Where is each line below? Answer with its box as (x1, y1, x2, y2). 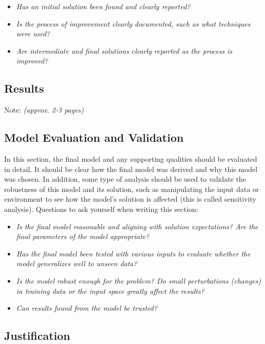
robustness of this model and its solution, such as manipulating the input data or (4, 183, 259, 194)
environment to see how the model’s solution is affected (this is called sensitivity (4, 193, 256, 204)
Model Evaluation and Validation (4, 130, 184, 145)
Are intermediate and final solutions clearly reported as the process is (16, 45, 233, 56)
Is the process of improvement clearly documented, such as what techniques (16, 18, 251, 29)
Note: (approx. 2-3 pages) (4, 104, 84, 115)
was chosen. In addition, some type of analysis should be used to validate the (4, 174, 246, 184)
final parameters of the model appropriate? (16, 231, 150, 242)
